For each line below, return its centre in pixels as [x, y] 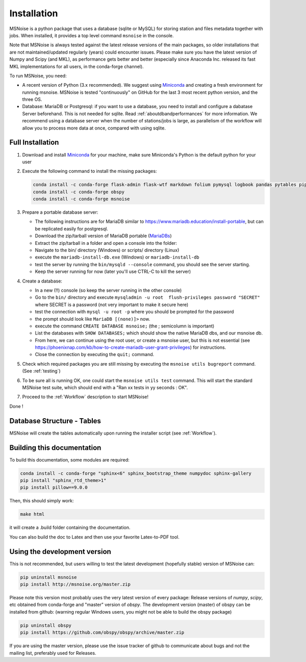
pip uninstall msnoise [48, 577]
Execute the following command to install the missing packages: [90, 171]
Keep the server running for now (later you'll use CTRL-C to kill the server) [113, 272]
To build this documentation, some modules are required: [69, 460]
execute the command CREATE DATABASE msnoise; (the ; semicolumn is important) [125, 326]
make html [32, 514]
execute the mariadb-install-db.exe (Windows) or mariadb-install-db [117, 257]
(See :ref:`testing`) [41, 371]
